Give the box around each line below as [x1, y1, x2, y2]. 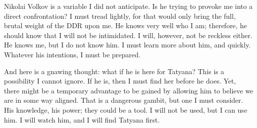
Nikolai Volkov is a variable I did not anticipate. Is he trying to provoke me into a [4, 1, 253, 11]
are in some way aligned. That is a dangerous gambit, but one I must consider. [4, 95, 243, 105]
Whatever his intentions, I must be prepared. [4, 49, 141, 59]
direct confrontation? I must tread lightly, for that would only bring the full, [4, 10, 236, 21]
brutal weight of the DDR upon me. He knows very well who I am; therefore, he [4, 20, 247, 31]
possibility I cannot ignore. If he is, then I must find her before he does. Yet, [4, 76, 236, 86]
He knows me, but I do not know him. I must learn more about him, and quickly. [4, 40, 251, 50]
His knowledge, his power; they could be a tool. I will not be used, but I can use [4, 104, 248, 115]
